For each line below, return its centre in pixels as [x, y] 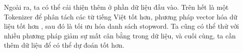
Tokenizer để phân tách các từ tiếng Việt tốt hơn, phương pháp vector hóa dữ [121, 16]
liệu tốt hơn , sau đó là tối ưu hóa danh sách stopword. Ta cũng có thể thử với [121, 26]
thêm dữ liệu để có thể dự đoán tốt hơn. [64, 45]
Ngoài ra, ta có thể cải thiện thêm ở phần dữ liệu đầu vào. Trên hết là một [116, 7]
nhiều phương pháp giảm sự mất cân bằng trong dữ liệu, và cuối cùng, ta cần [120, 35]
